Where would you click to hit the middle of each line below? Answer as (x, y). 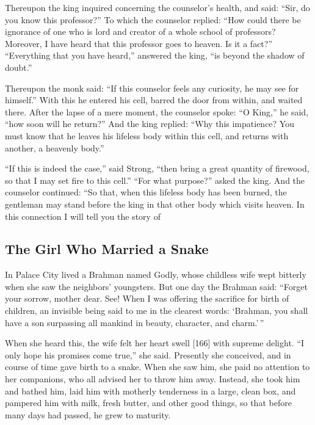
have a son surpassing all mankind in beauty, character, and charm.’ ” (135, 322)
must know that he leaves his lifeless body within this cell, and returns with (147, 135)
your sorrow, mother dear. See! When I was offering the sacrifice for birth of (147, 298)
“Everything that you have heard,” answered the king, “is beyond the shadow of (155, 55)
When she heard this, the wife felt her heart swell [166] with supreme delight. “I (155, 343)
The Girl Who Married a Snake (107, 249)
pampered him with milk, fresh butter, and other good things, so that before (148, 403)
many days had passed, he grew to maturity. (88, 414)
